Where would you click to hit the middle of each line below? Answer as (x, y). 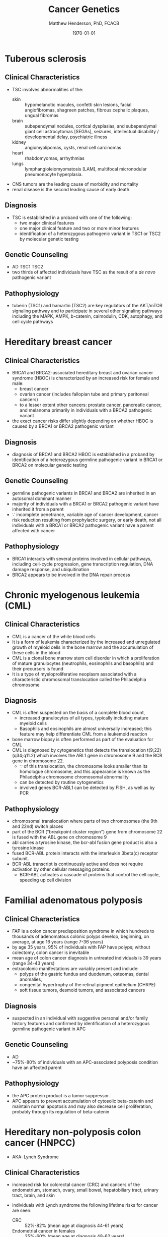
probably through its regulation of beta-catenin (61, 1111)
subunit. (20, 859)
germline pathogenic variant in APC (49, 1029)
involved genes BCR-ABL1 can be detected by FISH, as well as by (87, 788)
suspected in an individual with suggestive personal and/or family (80, 1018)
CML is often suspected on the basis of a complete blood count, (78, 713)
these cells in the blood (36, 652)
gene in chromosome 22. (38, 761)
